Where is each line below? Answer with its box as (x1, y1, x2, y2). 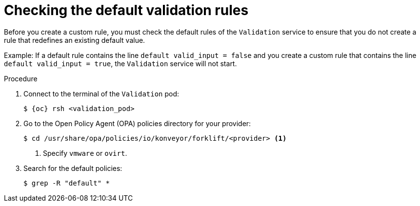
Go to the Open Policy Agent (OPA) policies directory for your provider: (23, 119, 251, 128)
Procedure (4, 74, 38, 83)
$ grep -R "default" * (23, 179, 110, 187)
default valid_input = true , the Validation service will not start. (4, 59, 237, 68)
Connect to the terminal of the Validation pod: (23, 89, 180, 98)
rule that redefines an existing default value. (4, 36, 145, 44)
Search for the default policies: (23, 164, 122, 172)
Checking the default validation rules (4, 2, 249, 19)
